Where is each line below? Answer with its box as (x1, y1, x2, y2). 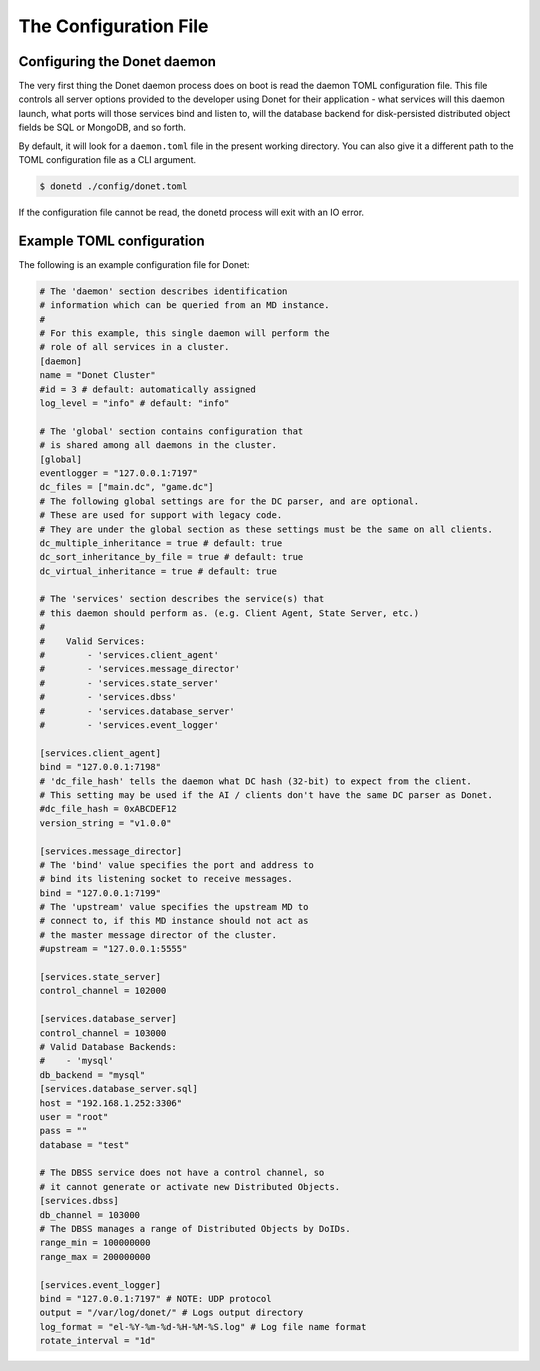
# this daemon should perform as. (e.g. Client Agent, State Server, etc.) (39, 607, 420, 619)
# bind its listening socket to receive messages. (39, 873, 294, 885)
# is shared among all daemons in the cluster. (39, 440, 277, 451)
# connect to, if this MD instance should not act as (39, 915, 309, 927)
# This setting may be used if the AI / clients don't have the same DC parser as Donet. (39, 789, 494, 800)
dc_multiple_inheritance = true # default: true (39, 537, 283, 549)
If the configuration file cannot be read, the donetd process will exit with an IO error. (18, 206, 365, 218)
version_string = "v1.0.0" (39, 817, 172, 829)
